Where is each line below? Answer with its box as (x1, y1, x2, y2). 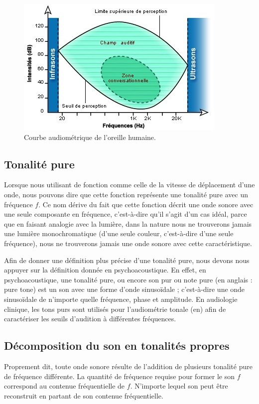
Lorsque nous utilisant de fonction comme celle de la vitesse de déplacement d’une (4, 179, 255, 190)
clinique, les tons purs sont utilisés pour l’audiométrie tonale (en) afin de (4, 303, 226, 314)
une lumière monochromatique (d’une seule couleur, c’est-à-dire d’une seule (4, 228, 234, 239)
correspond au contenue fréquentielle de (4, 381, 125, 391)
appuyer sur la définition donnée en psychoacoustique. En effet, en (4, 265, 206, 275)
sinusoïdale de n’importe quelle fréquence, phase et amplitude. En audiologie (4, 293, 238, 304)
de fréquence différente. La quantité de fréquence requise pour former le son (4, 371, 235, 381)
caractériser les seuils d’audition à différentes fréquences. (4, 313, 176, 324)
